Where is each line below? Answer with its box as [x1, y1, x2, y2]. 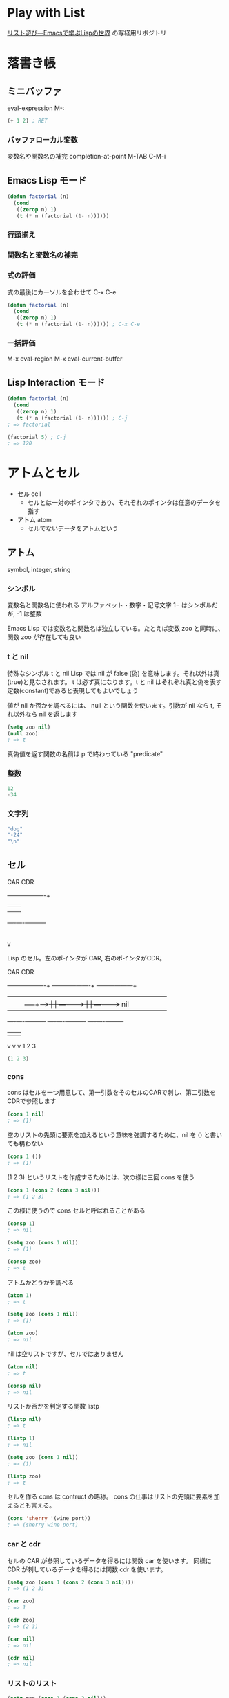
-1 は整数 [16, 609, 43, 618]
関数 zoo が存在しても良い [7, 633, 81, 641]
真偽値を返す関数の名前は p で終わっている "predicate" [7, 750, 163, 758]
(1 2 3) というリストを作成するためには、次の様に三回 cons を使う [7, 1172, 195, 1181]
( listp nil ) [7, 1416, 41, 1423]
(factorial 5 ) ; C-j [7, 434, 67, 440]
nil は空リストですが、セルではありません [7, 1349, 124, 1358]
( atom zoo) [7, 1330, 39, 1337]
